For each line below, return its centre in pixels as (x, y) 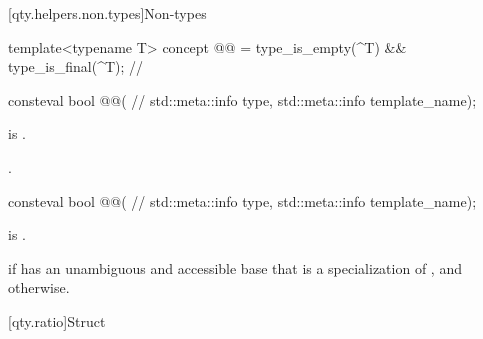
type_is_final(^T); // (76, 66)
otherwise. (39, 287)
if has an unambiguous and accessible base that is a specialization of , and (235, 267)
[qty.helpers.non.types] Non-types (107, 13)
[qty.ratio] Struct (57, 320)
